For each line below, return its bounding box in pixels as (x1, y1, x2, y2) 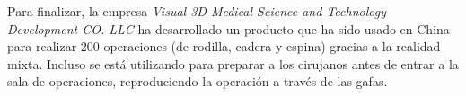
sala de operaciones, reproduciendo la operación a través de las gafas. (7, 72, 388, 91)
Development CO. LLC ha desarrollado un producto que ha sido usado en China (7, 19, 450, 38)
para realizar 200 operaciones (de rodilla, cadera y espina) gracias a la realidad (7, 37, 441, 56)
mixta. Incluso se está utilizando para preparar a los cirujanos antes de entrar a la (7, 54, 459, 73)
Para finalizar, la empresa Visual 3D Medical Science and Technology (7, 2, 386, 20)
